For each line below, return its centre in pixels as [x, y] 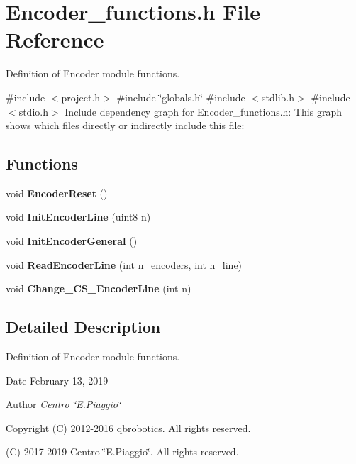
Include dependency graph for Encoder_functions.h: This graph [203, 111]
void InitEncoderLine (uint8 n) [78, 217]
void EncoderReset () [57, 193]
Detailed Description [83, 327]
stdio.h [33, 111]
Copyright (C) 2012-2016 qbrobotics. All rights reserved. [128, 427]
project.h [81, 97]
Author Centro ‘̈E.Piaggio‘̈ [63, 404]
